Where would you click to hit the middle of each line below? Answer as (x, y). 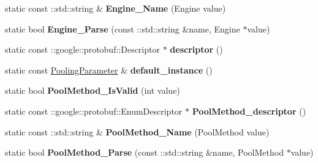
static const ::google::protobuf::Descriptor (82, 49)
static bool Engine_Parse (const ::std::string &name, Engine (123, 28)
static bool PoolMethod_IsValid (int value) (93, 90)
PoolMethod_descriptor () (249, 111)
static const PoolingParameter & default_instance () (109, 70)
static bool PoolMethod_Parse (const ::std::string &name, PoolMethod (144, 152)
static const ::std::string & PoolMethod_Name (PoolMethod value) (137, 131)
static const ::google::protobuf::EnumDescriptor (94, 111)
